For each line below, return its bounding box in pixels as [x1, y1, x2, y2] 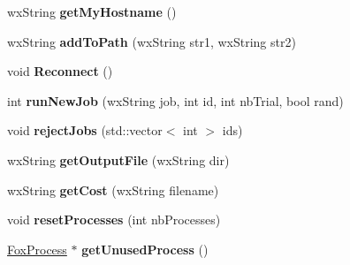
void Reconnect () [7, 62, 113, 80]
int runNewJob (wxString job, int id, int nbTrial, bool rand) [7, 91, 344, 110]
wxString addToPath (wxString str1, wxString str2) [7, 32, 296, 50]
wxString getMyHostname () [7, 3, 177, 20]
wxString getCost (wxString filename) [7, 180, 219, 199]
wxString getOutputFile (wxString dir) [7, 150, 230, 169]
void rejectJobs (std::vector [7, 121, 163, 140]
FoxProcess [7, 239, 67, 258]
